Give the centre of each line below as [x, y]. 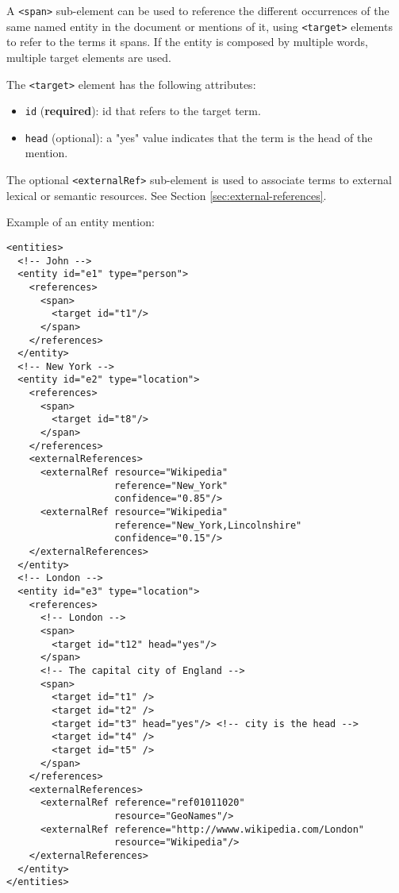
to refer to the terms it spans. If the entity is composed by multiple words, [187, 42]
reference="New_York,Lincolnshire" [208, 525]
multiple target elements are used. [89, 57]
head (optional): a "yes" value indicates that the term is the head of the [199, 137]
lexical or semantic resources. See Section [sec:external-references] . [167, 195]
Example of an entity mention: [81, 222]
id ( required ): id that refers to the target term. [143, 111]
